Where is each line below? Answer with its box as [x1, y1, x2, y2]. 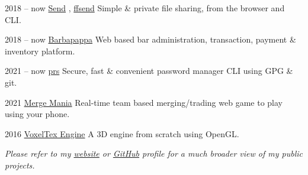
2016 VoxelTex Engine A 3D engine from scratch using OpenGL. [5, 127, 239, 140]
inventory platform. [5, 44, 75, 57]
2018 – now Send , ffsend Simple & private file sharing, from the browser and [5, 2, 285, 14]
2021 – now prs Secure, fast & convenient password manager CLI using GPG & [5, 64, 293, 77]
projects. [5, 158, 35, 171]
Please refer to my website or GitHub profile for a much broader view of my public [5, 147, 303, 160]
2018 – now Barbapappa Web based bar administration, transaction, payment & [5, 33, 296, 46]
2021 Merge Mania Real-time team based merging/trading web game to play [5, 96, 283, 108]
